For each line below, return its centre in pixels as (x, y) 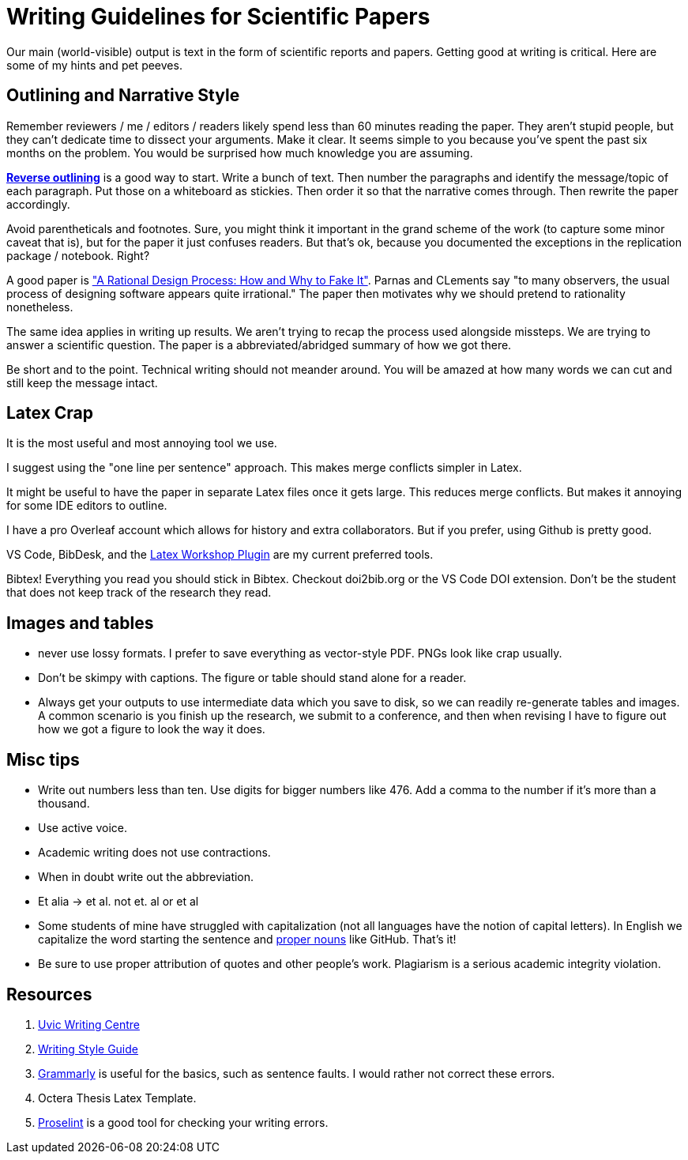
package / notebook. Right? (78, 255)
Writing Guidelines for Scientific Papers (218, 17)
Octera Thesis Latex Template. (117, 1098)
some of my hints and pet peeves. (94, 65)
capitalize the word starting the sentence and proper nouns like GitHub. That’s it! (247, 940)
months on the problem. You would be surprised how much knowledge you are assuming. (240, 153)
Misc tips (43, 759)
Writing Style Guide (88, 1049)
